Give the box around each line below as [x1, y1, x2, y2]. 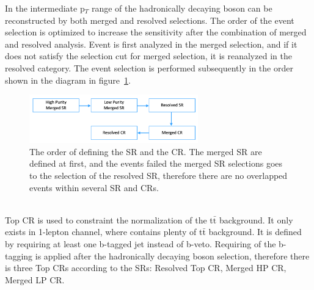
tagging [5, 249, 33, 262]
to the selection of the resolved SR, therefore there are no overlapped [29, 169, 288, 182]
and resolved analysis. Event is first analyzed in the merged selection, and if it [5, 37, 298, 50]
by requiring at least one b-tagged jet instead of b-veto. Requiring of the [5, 237, 276, 250]
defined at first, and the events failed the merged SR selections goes [29, 157, 283, 170]
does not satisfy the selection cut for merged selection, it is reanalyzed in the [5, 49, 292, 62]
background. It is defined [208, 225, 302, 238]
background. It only [219, 213, 293, 226]
